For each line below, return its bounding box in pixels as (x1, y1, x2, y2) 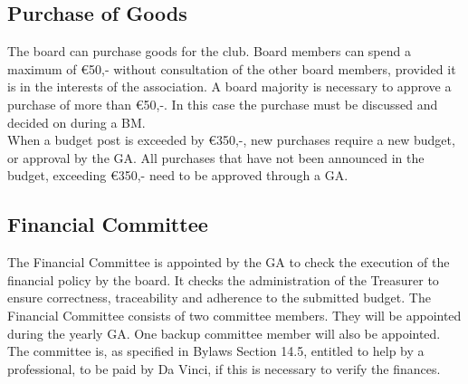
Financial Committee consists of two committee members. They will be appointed (7, 305, 462, 324)
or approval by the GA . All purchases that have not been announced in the (7, 148, 425, 167)
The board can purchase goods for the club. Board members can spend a (7, 42, 411, 61)
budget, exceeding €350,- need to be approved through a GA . (7, 166, 349, 185)
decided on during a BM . (7, 112, 146, 131)
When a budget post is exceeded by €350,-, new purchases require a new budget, (7, 130, 455, 149)
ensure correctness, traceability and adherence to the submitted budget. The (7, 288, 431, 307)
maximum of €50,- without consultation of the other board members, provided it (7, 59, 456, 78)
